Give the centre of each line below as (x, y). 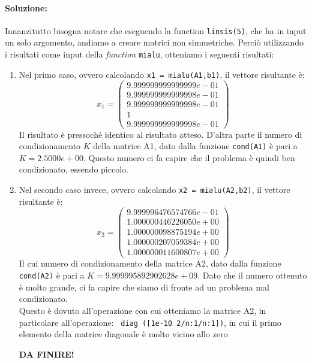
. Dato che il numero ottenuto (252, 275)
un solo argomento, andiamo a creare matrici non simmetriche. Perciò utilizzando (154, 42)
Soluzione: (26, 7)
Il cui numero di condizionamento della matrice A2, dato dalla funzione (150, 263)
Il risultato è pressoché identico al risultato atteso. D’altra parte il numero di (160, 134)
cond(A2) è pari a (52, 275)
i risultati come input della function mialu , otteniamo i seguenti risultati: (139, 54)
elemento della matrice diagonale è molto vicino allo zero (123, 334)
